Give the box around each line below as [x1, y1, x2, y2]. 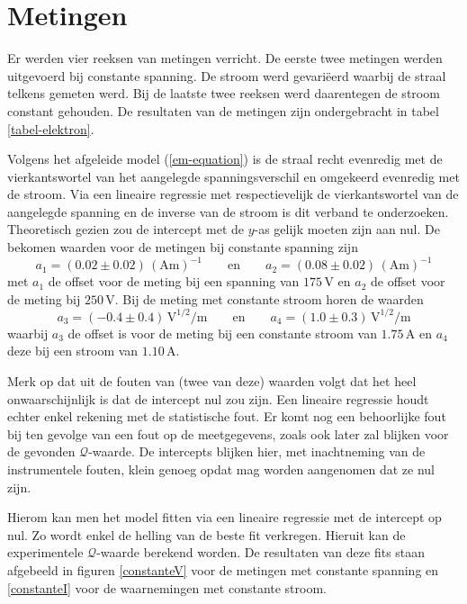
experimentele [7, 543, 84, 562]
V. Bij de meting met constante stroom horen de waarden [105, 289, 424, 308]
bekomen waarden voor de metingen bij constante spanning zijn [7, 238, 358, 257]
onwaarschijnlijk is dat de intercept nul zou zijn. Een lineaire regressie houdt [7, 389, 429, 408]
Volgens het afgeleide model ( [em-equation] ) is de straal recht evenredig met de [7, 149, 443, 168]
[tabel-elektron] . [7, 119, 94, 138]
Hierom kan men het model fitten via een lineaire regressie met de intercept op [7, 508, 442, 527]
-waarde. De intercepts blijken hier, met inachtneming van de [88, 442, 426, 461]
